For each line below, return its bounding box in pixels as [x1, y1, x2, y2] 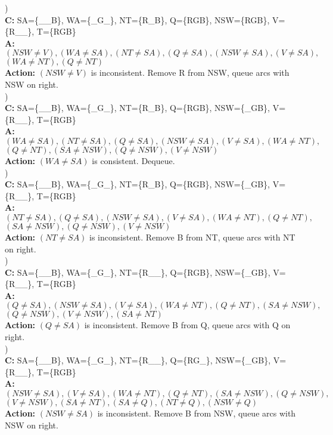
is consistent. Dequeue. [92, 154, 175, 166]
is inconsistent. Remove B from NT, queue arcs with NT [89, 230, 295, 243]
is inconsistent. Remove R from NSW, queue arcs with [91, 66, 290, 79]
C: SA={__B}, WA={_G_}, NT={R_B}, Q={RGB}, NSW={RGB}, [5, 13, 270, 26]
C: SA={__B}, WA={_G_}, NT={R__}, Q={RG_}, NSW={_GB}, [5, 354, 271, 366]
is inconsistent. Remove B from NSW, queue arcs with [97, 407, 296, 419]
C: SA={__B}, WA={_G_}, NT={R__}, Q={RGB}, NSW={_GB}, [5, 266, 270, 278]
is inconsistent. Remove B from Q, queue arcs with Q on [84, 319, 291, 331]
